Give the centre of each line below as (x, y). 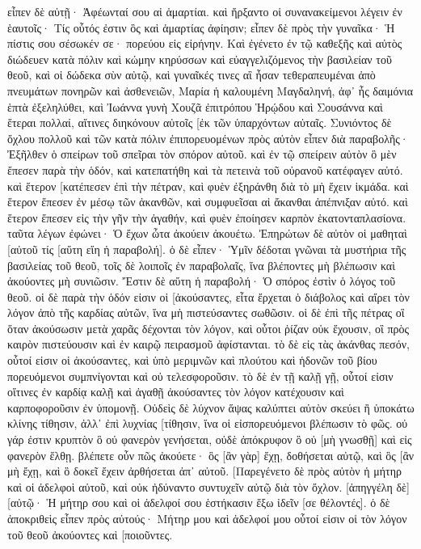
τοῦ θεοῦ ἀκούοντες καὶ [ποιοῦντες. (90, 534)
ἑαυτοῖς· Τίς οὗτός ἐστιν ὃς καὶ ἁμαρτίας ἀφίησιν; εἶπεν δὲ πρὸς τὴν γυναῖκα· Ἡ (201, 27)
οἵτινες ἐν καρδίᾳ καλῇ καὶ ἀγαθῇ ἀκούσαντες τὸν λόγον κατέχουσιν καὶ (176, 392)
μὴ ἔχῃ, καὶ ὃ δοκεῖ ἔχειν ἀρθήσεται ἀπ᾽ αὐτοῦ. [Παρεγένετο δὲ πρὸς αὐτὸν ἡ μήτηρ (204, 471)
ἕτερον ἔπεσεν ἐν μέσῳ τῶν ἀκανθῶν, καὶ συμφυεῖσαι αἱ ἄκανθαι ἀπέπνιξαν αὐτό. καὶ (208, 202)
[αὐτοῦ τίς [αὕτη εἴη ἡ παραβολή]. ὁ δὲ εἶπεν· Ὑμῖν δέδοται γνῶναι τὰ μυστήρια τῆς (207, 249)
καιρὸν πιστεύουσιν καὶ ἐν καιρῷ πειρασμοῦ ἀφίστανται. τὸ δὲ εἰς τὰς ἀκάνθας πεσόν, (208, 344)
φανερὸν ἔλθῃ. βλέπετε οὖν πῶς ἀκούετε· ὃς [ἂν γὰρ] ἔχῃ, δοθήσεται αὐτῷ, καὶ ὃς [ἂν (211, 455)
